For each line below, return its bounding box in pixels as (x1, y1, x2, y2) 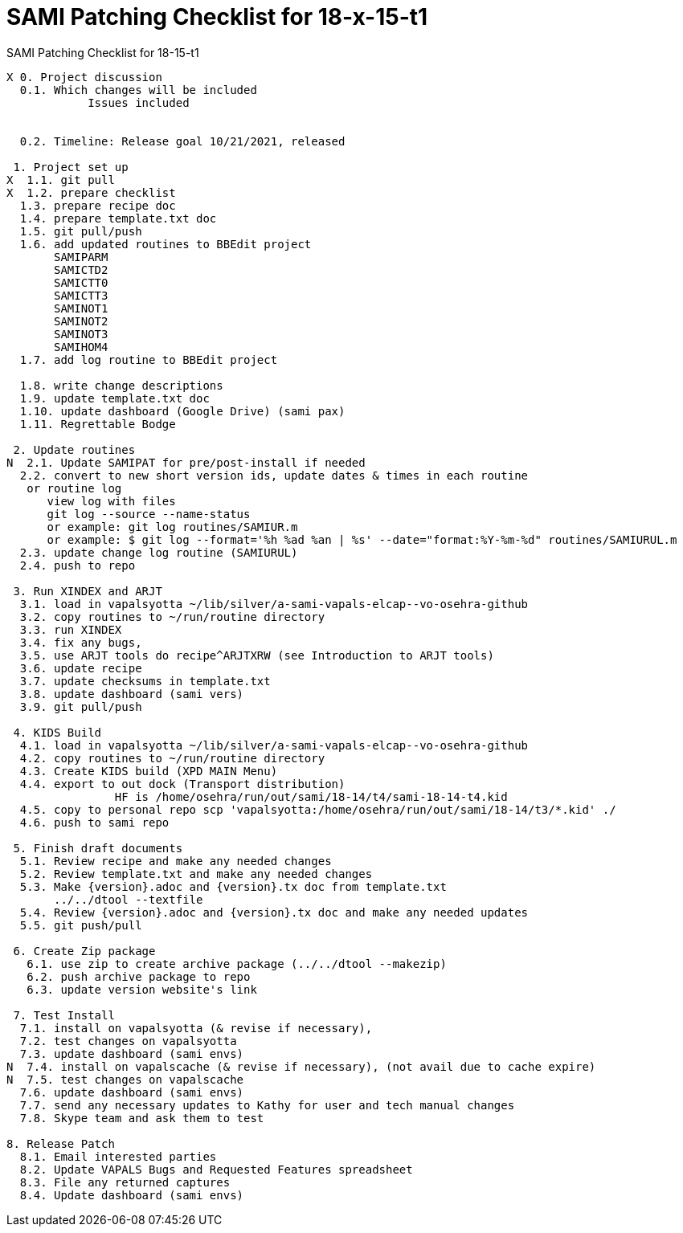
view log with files (47, 494, 176, 508)
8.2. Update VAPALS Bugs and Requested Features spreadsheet (19, 1162, 413, 1176)
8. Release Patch (6, 1137, 115, 1150)
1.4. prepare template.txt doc (19, 211, 217, 225)
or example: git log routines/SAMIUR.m (47, 520, 298, 533)
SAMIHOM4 (54, 340, 108, 353)
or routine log (27, 481, 122, 495)
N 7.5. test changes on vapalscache (6, 1072, 244, 1086)
